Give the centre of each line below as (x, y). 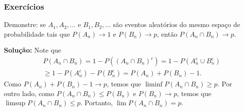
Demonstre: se (25, 24)
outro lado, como (29, 93)
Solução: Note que (33, 50)
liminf (154, 85)
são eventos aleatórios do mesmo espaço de (176, 24)
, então (167, 34)
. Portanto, (96, 103)
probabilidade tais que (37, 34)
